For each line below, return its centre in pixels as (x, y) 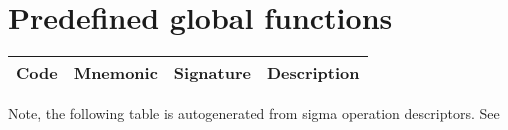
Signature (212, 73)
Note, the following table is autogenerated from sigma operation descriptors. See (254, 113)
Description (313, 73)
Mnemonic (115, 73)
